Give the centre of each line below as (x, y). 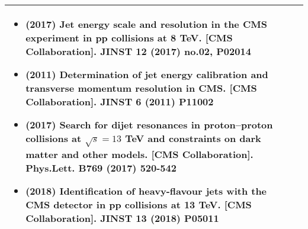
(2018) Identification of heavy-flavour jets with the (146, 191)
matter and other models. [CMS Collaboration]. (139, 154)
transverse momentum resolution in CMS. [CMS (141, 88)
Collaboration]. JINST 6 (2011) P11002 (120, 101)
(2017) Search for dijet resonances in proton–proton (149, 125)
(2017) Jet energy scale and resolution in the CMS (146, 24)
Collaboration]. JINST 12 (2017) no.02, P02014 (138, 51)
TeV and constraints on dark (193, 138)
